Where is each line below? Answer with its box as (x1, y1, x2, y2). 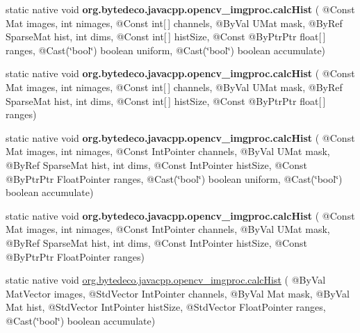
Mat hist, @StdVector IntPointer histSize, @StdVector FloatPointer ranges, (6, 300, 326, 314)
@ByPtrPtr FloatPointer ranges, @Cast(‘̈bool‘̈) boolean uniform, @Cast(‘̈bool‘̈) (6, 171, 343, 186)
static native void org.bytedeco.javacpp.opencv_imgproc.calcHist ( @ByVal (6, 273, 326, 287)
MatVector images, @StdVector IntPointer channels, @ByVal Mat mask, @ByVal (6, 286, 350, 300)
